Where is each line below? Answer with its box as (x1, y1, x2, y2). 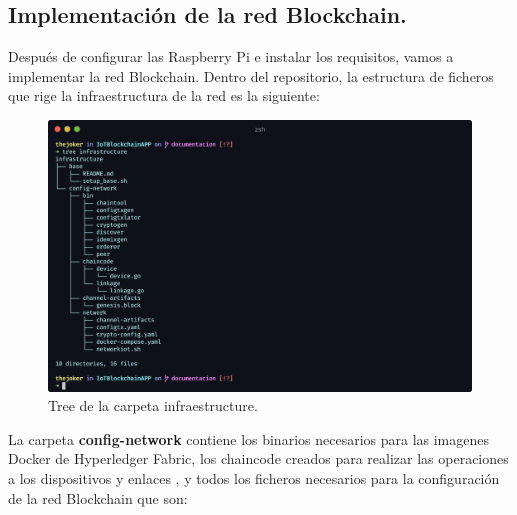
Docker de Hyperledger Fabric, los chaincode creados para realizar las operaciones (8, 448, 509, 469)
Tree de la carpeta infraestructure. (48, 395, 258, 416)
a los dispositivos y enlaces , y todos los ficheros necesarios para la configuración (8, 467, 500, 488)
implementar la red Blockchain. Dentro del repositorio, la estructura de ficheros (8, 65, 494, 86)
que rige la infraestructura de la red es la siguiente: (8, 85, 320, 106)
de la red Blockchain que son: (8, 487, 188, 508)
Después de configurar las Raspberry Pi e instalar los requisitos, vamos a (8, 46, 454, 67)
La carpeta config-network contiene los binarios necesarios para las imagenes (8, 428, 490, 449)
